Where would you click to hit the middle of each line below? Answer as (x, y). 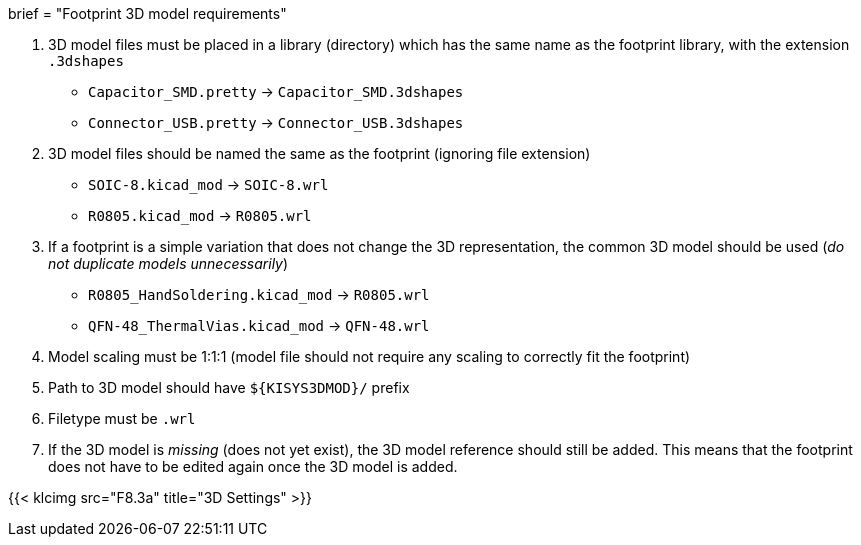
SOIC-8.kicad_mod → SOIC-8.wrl (208, 184)
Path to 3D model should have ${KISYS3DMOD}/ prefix (229, 387)
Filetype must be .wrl (122, 418)
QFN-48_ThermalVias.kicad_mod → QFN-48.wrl (259, 325)
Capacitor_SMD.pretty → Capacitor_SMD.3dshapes (276, 91)
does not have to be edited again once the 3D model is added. (253, 466)
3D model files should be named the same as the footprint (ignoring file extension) (319, 153)
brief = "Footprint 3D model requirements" (147, 13)
